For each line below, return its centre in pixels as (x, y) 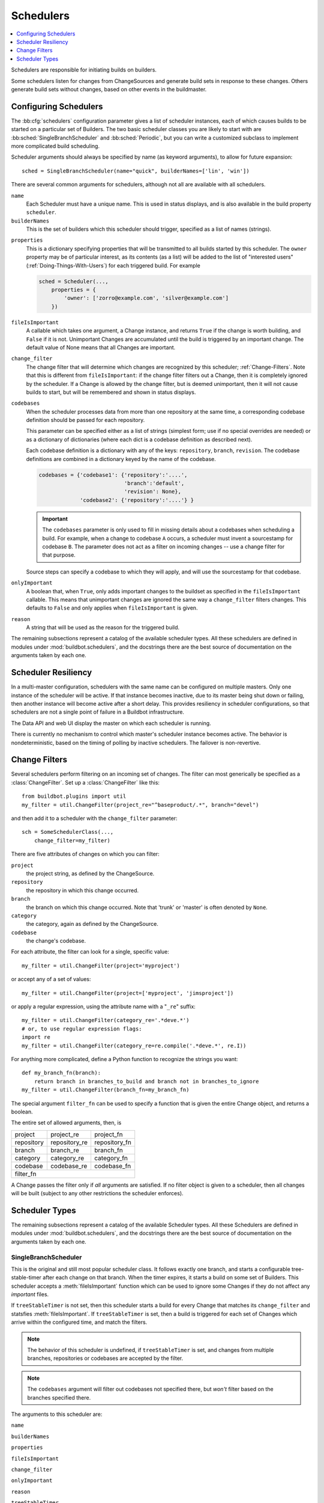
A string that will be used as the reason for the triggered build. (103, 628)
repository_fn (112, 1142)
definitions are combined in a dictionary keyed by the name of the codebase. (121, 459)
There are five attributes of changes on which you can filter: (85, 854)
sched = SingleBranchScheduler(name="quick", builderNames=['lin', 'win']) (136, 171)
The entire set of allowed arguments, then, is (66, 1123)
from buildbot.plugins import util (74, 796)
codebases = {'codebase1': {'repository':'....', (113, 475)
